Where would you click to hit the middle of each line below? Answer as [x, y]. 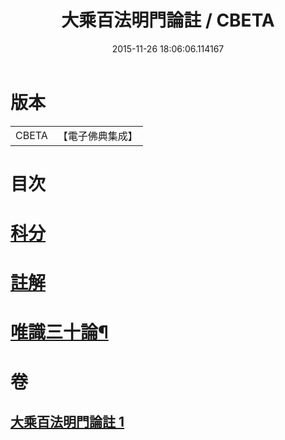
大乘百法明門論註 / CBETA [168, 20]
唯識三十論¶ [59, 332]
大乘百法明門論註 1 [67, 422]
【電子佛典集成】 [97, 136]
